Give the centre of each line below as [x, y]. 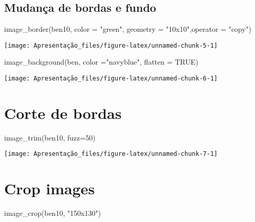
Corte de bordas [63, 113]
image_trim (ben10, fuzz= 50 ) [50, 137]
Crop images [50, 188]
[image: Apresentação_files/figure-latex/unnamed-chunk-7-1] [111, 154]
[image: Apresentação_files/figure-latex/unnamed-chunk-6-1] [111, 79]
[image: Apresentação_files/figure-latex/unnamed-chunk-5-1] [111, 45]
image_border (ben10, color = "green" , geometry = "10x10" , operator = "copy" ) [128, 29]
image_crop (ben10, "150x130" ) [53, 213]
